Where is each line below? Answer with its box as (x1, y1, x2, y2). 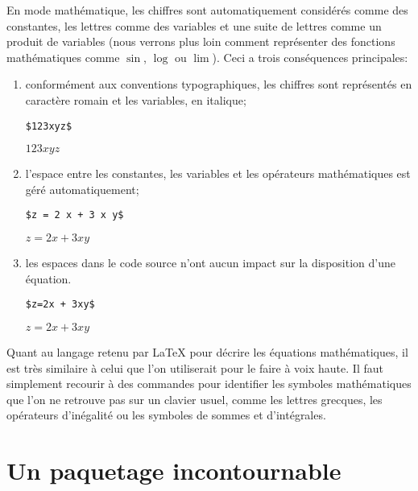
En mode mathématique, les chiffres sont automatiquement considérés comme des (6, 2, 408, 18)
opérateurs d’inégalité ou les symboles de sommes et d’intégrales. (6, 406, 326, 423)
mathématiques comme (6, 48, 120, 65)
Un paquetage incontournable (6, 454, 341, 487)
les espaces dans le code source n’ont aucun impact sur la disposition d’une (25, 254, 395, 271)
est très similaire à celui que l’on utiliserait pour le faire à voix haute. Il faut (6, 359, 383, 376)
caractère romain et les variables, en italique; (25, 91, 246, 108)
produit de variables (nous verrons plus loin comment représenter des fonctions (6, 33, 395, 50)
